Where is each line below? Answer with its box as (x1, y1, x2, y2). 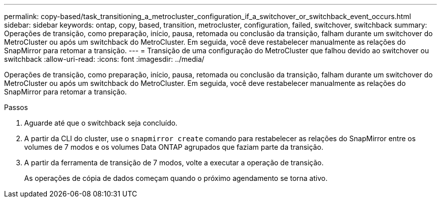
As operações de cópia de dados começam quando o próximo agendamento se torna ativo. (24, 174, 328, 182)
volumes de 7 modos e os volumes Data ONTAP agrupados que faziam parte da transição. (24, 143, 324, 151)
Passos (4, 103, 28, 112)
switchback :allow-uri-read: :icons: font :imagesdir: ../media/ (4, 55, 204, 63)
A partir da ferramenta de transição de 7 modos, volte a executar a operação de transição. (24, 158, 324, 167)
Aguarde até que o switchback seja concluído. (24, 119, 178, 127)
